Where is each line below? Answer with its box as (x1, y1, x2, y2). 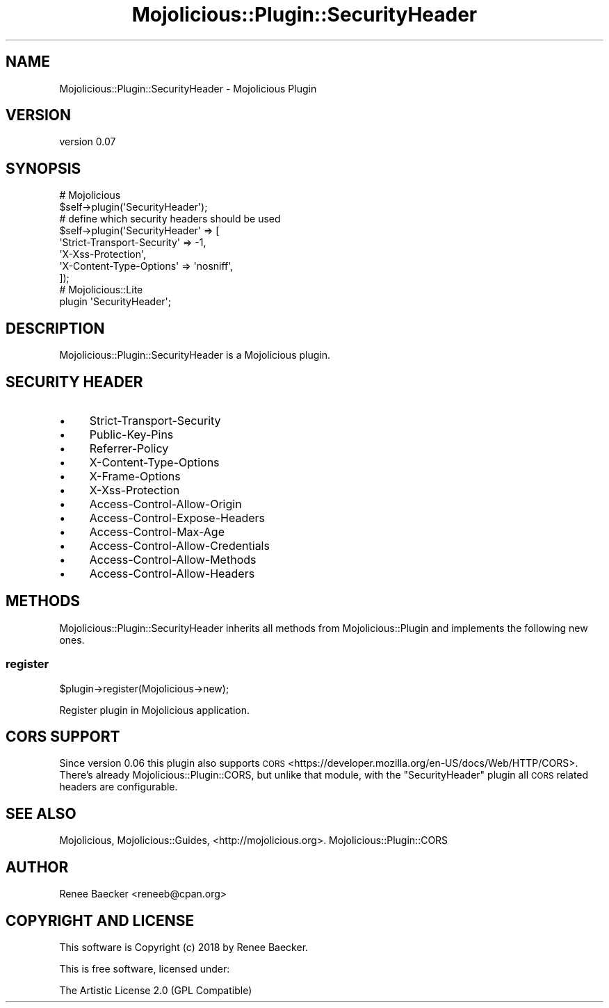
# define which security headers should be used (59, 213, 281, 225)
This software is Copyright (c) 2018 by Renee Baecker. (59, 941, 309, 953)
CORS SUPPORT (6, 727, 120, 745)
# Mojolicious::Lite (59, 284, 143, 296)
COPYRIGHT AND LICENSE (6, 911, 195, 929)
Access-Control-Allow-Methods (89, 552, 257, 567)
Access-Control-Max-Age (89, 524, 225, 539)
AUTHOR (6, 858, 69, 876)
